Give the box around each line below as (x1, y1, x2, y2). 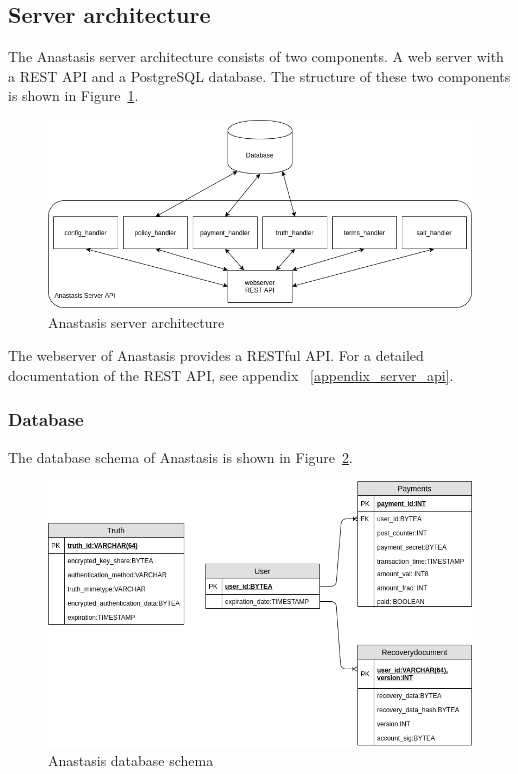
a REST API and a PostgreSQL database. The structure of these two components (8, 65, 511, 86)
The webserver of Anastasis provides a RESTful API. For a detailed (8, 345, 424, 366)
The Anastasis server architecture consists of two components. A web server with (8, 46, 504, 67)
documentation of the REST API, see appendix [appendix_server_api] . (8, 364, 454, 385)
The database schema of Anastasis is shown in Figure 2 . (8, 446, 353, 467)
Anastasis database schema (48, 750, 214, 771)
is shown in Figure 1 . (8, 85, 139, 106)
